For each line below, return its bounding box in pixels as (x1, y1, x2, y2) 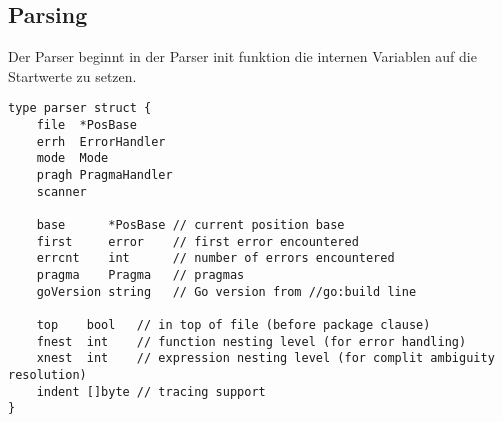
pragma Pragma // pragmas (36, 267, 245, 282)
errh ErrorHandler (36, 134, 166, 149)
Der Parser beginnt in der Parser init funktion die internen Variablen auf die (8, 46, 477, 67)
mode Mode (36, 151, 109, 166)
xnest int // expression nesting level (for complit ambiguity (36, 351, 495, 366)
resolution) (8, 367, 87, 382)
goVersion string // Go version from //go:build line (36, 284, 417, 299)
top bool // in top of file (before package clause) (36, 317, 431, 332)
